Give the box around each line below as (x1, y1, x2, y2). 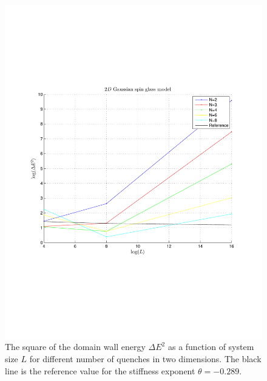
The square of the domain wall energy (5, 340, 146, 353)
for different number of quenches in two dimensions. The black (29, 352, 262, 365)
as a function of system (167, 340, 254, 353)
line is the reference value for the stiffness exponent (5, 364, 195, 377)
